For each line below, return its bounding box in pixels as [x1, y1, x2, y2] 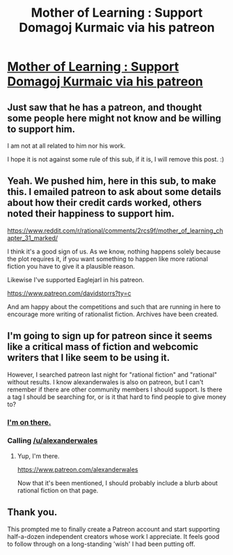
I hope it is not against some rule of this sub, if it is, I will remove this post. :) [7, 155, 225, 163]
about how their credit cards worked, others [7, 197, 202, 209]
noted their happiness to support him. [7, 208, 175, 220]
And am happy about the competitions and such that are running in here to [7, 302, 221, 311]
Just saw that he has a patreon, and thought [7, 101, 202, 113]
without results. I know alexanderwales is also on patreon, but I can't [7, 377, 204, 386]
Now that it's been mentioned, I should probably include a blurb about [17, 478, 218, 487]
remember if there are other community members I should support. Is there [7, 385, 223, 393]
